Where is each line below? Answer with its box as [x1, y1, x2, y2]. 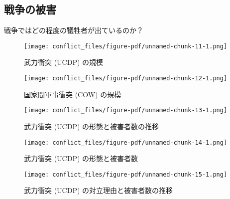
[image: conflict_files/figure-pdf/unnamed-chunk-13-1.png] [24, 107, 228, 114]
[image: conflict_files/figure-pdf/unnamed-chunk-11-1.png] [24, 42, 228, 50]
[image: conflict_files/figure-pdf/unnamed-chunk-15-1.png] [24, 171, 228, 178]
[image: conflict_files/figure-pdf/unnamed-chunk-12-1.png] [24, 75, 228, 82]
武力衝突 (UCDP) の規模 [24, 57, 104, 67]
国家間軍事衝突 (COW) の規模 [24, 89, 121, 99]
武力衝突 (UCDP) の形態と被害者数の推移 [24, 121, 159, 131]
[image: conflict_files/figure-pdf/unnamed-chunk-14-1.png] [24, 139, 228, 146]
